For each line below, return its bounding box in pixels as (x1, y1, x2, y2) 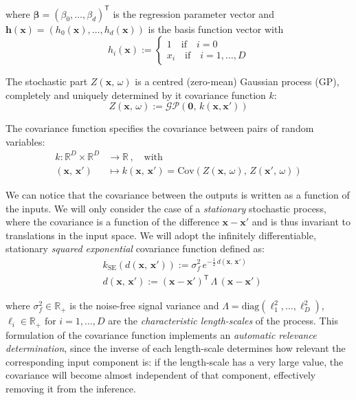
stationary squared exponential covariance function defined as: (5, 241, 265, 256)
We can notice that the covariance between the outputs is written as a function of (5, 188, 350, 202)
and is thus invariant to (252, 214, 351, 229)
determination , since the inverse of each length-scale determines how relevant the (5, 341, 346, 355)
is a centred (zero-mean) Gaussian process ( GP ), (135, 74, 340, 89)
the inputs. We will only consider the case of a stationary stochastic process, (5, 201, 326, 215)
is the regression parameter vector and (113, 6, 274, 21)
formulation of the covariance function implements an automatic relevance (5, 327, 317, 342)
